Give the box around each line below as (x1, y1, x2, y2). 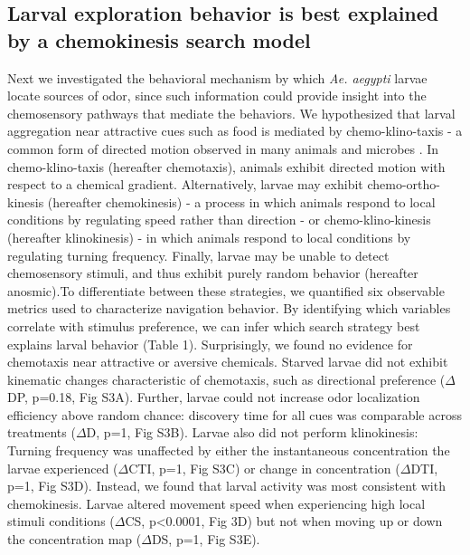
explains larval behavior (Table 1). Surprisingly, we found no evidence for (7, 334, 413, 353)
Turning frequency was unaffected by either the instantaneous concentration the (7, 441, 450, 460)
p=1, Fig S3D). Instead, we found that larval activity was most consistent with (7, 476, 446, 495)
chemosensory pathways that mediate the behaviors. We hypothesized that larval (7, 103, 456, 122)
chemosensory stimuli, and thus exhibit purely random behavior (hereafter (7, 263, 418, 282)
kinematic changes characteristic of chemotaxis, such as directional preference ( (7, 369, 446, 388)
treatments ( (7, 423, 76, 442)
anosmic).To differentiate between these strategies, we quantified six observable (7, 281, 445, 300)
